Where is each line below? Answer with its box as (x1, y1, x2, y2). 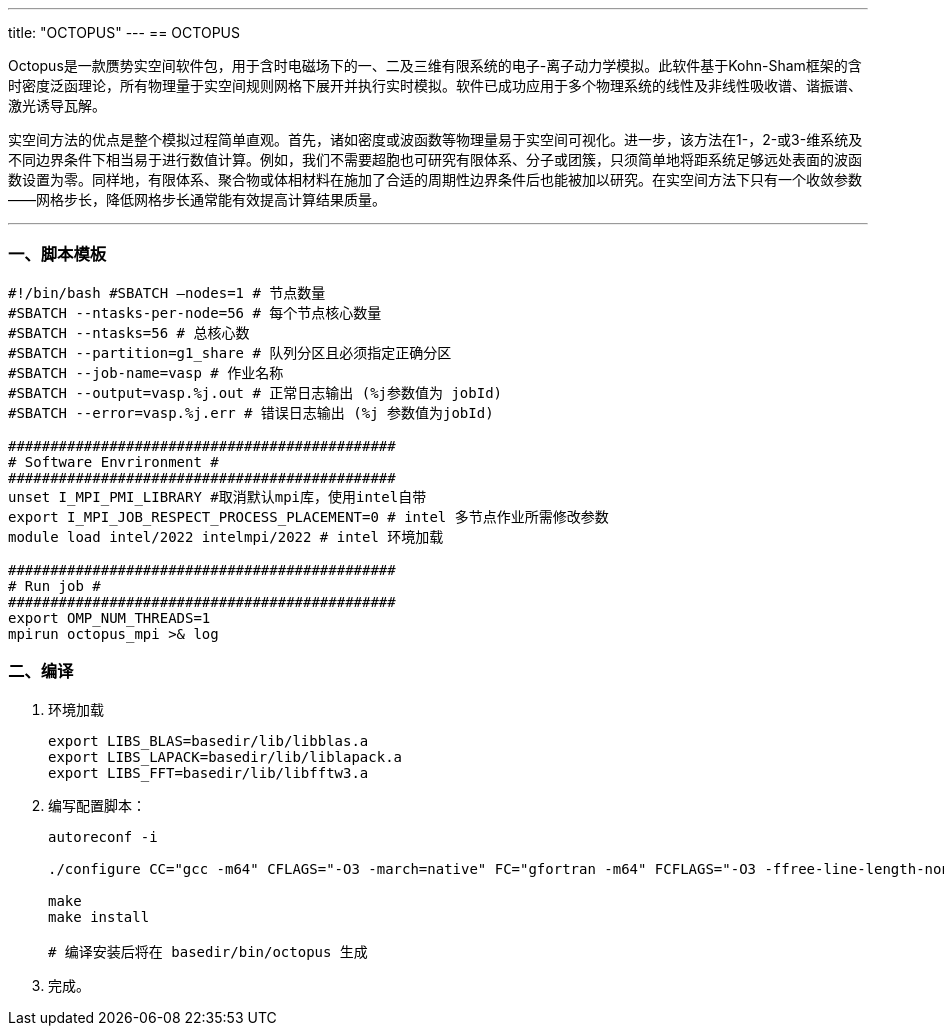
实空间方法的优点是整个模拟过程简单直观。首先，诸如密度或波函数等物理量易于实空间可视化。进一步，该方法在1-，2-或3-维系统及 (8, 131, 863, 148)
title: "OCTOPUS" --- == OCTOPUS (8, 24, 240, 41)
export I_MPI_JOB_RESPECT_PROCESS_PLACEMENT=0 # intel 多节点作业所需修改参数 (8, 508, 609, 525)
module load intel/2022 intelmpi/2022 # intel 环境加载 (8, 528, 444, 545)
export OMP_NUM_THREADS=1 (8, 609, 211, 626)
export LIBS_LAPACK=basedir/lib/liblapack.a (48, 748, 403, 765)
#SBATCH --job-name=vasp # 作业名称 (8, 364, 284, 381)
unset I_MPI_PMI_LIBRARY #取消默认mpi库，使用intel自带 (8, 488, 427, 505)
